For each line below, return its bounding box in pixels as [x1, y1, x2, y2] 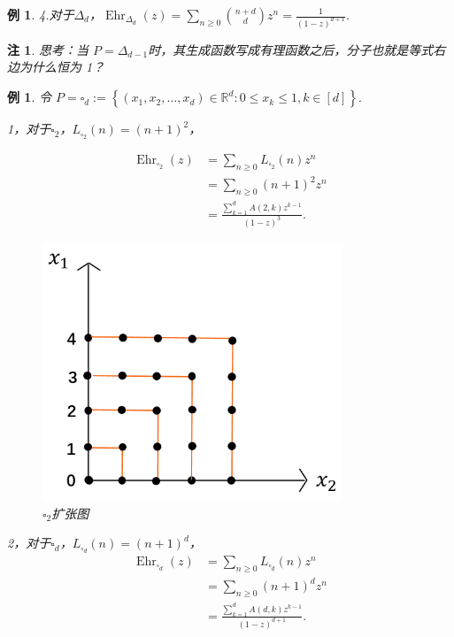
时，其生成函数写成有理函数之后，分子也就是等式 [148, 40, 434, 58]
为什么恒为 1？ [19, 58, 105, 76]
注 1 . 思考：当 [7, 40, 88, 58]
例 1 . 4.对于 [7, 5, 74, 23]
